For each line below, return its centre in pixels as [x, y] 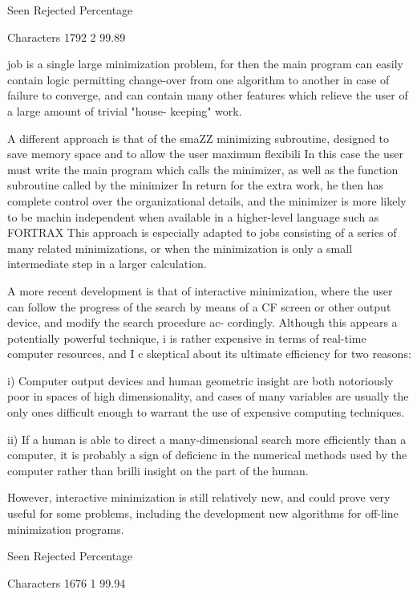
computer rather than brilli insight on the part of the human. [158, 470]
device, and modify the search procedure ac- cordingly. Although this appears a [202, 322]
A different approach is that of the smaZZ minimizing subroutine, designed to [198, 138]
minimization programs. [66, 529]
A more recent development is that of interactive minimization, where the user [200, 290]
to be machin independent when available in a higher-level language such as [193, 216]
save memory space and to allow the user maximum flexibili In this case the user [206, 154]
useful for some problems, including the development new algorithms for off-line [203, 513]
